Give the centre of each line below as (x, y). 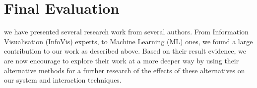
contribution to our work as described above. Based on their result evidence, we (125, 51)
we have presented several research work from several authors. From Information (126, 32)
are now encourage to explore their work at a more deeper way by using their (122, 60)
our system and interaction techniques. (63, 80)
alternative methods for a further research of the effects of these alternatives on (125, 70)
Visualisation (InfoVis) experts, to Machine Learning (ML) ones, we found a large (128, 41)
